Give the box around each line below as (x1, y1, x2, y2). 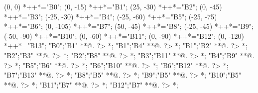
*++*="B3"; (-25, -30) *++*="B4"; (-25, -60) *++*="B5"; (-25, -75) (4, 11, 217, 21)
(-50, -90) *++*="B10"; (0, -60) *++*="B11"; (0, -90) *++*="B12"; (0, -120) (4, 30, 244, 41)
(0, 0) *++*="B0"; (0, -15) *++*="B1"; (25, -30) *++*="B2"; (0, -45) (4, 1, 222, 11)
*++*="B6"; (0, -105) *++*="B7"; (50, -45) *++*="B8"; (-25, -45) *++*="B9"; (4, 21, 254, 31)
